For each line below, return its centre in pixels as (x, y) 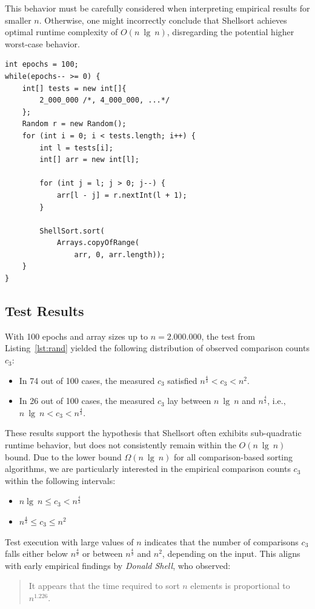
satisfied (182, 380)
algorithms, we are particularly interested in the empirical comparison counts (148, 469)
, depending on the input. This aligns (231, 553)
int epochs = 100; (42, 65)
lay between (189, 401)
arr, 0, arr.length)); (120, 254)
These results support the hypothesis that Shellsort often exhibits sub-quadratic (153, 433)
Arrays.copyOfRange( (98, 243)
